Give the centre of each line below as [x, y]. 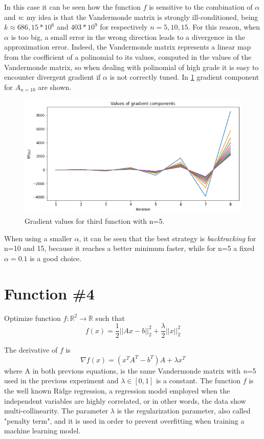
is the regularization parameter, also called [184, 411]
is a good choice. [56, 258]
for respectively [124, 27]
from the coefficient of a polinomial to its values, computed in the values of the [128, 56]
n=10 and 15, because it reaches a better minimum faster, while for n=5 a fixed [129, 248]
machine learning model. [42, 431]
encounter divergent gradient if [52, 77]
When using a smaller [38, 238]
